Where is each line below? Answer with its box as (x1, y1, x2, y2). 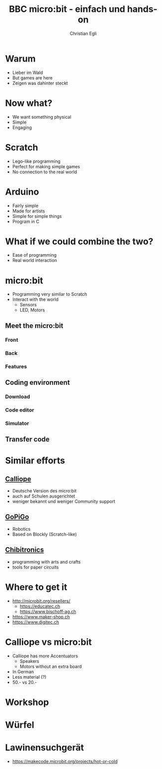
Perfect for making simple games (12, 163, 80, 169)
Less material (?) (12, 674, 47, 680)
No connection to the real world (12, 169, 77, 175)
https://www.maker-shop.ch (12, 614, 70, 620)
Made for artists (12, 208, 45, 214)
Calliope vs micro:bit (5, 636, 92, 647)
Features (5, 363, 27, 370)
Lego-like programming (12, 158, 61, 164)
